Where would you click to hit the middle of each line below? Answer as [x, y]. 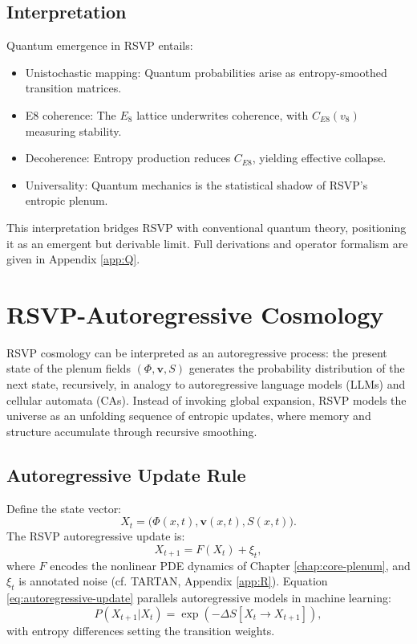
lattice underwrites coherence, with [223, 114]
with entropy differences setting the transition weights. [141, 630]
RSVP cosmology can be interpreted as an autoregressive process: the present [197, 352]
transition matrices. [73, 88]
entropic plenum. [67, 200]
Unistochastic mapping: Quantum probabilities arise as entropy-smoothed [206, 72]
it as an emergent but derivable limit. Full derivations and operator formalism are [207, 243]
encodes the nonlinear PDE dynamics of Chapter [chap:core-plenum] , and [230, 565]
